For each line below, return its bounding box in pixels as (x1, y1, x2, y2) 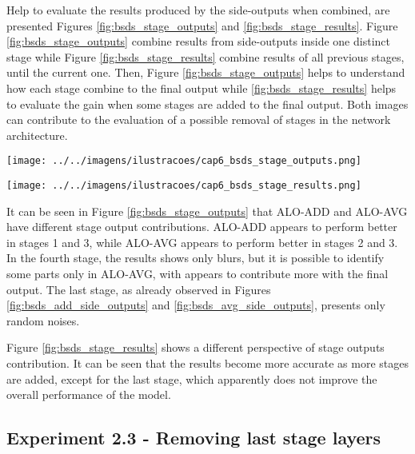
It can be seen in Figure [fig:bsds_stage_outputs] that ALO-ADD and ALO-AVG (6, 202, 408, 219)
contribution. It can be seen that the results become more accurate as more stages (6, 355, 409, 371)
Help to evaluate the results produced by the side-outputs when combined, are (6, 2, 390, 18)
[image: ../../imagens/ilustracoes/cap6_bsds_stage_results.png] (6, 180, 361, 191)
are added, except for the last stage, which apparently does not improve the (6, 370, 377, 387)
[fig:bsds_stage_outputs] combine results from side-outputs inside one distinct (6, 33, 390, 50)
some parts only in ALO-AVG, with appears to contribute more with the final (6, 265, 389, 282)
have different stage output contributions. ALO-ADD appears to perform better (6, 218, 397, 235)
